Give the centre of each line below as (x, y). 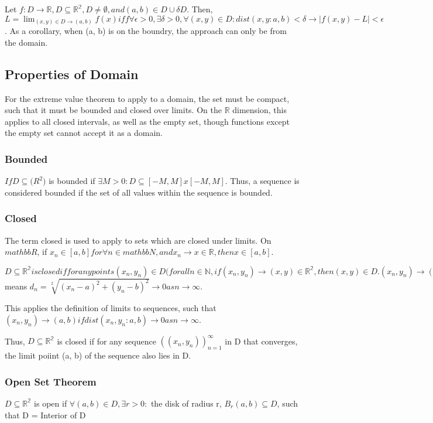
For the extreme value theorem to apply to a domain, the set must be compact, (147, 98)
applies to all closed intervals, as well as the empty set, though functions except (147, 121)
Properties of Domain (72, 74)
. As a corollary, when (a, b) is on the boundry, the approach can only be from (146, 31)
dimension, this (260, 110)
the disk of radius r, (186, 403)
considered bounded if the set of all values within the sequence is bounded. (139, 192)
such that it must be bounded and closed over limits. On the (113, 110)
